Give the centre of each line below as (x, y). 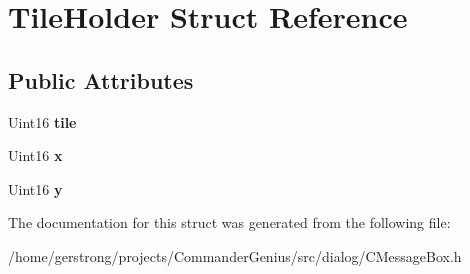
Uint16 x (35, 155)
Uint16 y (35, 188)
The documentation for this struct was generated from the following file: (229, 222)
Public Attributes (101, 79)
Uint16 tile (42, 121)
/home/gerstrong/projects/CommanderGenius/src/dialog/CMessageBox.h (235, 255)
